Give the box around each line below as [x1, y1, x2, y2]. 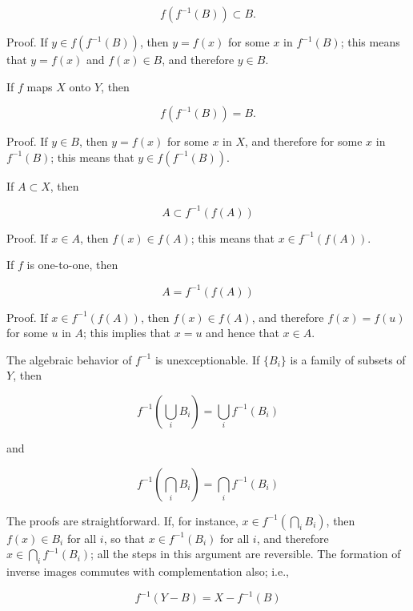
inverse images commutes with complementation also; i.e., [6, 562, 290, 579]
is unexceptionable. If [154, 351, 260, 368]
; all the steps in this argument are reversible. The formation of [90, 545, 401, 562]
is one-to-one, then [26, 256, 118, 273]
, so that [103, 529, 146, 546]
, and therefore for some [244, 133, 363, 150]
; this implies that [83, 324, 171, 341]
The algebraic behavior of [6, 351, 132, 368]
